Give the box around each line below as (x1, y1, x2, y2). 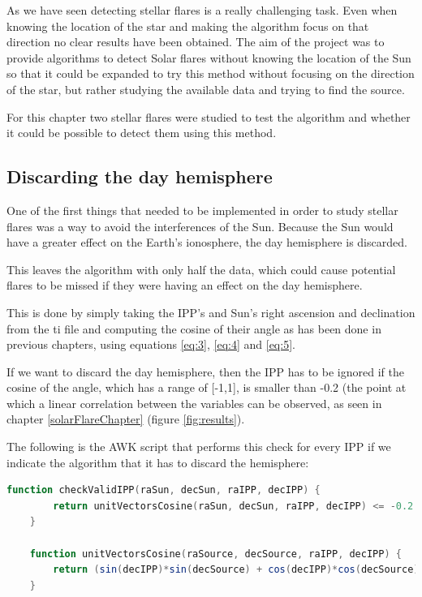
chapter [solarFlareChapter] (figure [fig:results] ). (6, 410, 245, 427)
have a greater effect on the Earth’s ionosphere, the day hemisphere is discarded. (6, 234, 407, 251)
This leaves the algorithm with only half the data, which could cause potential (6, 260, 396, 277)
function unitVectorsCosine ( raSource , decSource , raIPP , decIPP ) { (29, 548, 402, 560)
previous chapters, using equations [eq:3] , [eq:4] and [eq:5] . (6, 336, 295, 353)
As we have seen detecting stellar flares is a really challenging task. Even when (6, 2, 398, 18)
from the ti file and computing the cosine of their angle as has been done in (6, 320, 381, 337)
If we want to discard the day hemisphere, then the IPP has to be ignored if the (6, 363, 404, 380)
